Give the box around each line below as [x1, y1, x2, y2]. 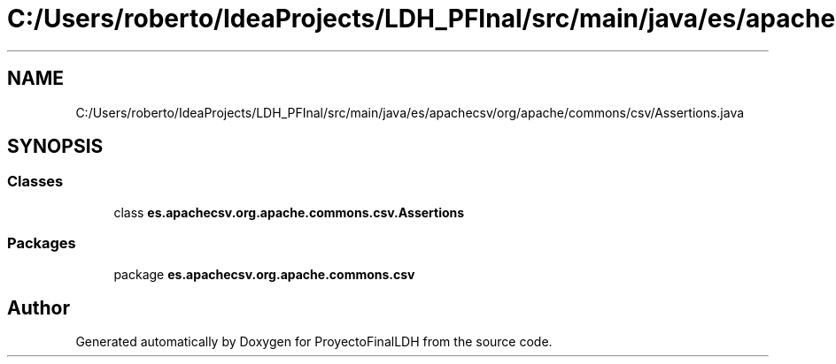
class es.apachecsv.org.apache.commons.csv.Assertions [113, 204, 465, 220]
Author [7, 296, 70, 319]
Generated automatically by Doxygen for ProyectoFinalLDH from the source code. [75, 334, 553, 350]
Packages [7, 234, 76, 253]
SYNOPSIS [7, 135, 104, 158]
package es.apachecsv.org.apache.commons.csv [113, 266, 415, 282]
